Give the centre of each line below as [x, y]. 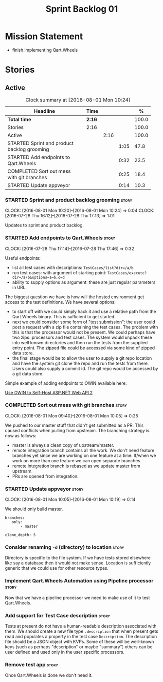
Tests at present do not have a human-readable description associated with [81, 626]
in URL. [19, 287]
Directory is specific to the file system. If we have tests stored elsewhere [78, 558]
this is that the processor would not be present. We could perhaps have [84, 332]
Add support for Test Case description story [58, 615]
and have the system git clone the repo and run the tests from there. [81, 363]
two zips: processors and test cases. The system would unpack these [82, 337]
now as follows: [21, 435]
